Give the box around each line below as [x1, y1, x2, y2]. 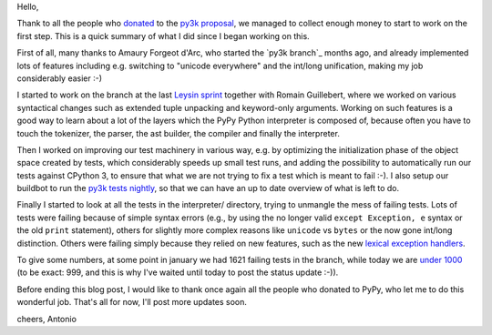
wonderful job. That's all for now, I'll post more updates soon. [16, 297, 248, 308]
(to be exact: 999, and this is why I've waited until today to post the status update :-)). [16, 267, 339, 278]
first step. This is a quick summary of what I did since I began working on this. [16, 30, 310, 41]
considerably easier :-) [16, 73, 103, 84]
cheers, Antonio [16, 313, 77, 324]
